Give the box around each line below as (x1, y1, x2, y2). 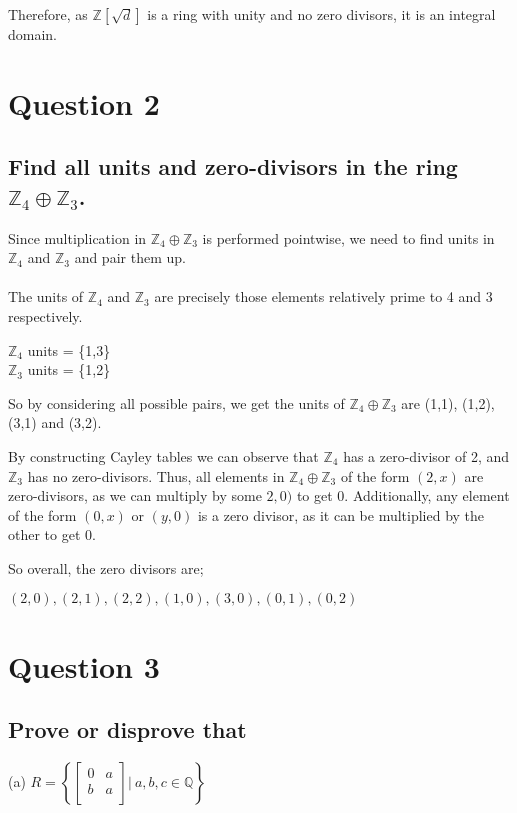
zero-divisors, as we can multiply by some (8, 485, 262, 506)
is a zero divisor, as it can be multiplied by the (197, 504, 485, 525)
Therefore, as (8, 4, 88, 24)
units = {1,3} (27, 339, 111, 360)
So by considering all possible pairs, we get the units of (8, 392, 345, 413)
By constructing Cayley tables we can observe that (8, 445, 319, 466)
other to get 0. (8, 524, 96, 545)
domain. (8, 24, 58, 44)
